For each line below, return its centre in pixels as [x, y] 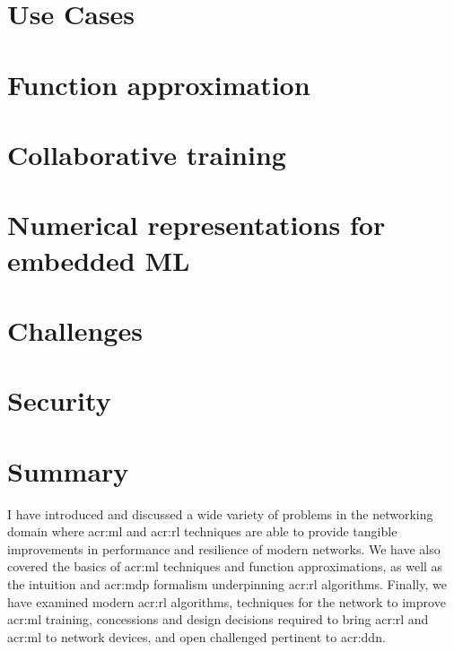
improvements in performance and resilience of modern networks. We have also [224, 548]
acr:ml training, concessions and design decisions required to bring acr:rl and [218, 619]
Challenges [75, 330]
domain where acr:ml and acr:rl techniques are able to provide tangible [202, 531]
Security [59, 400]
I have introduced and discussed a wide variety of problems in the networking [220, 513]
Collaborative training [147, 154]
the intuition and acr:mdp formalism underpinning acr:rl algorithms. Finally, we [227, 583]
